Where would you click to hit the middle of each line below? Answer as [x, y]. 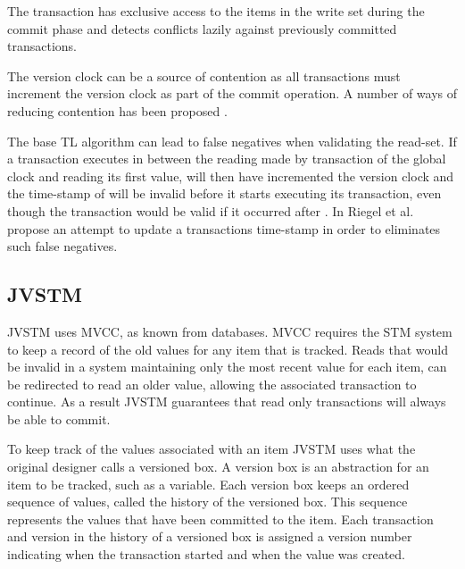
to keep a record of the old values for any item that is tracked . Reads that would [228, 349]
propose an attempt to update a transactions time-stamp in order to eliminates [224, 228]
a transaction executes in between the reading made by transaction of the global [227, 159]
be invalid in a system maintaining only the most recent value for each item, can [227, 367]
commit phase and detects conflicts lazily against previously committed [202, 28]
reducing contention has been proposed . [117, 110]
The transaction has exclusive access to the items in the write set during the [216, 11]
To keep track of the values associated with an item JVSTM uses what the [212, 449]
